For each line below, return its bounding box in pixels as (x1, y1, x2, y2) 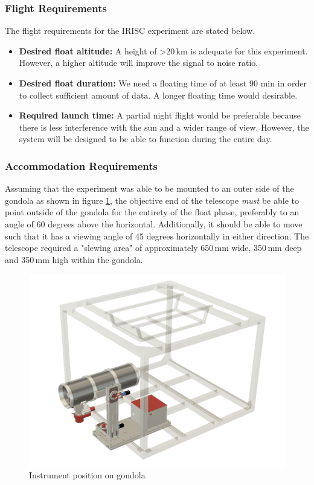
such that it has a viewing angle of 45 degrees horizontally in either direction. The (5, 229, 309, 242)
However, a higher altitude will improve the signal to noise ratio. (19, 56, 258, 69)
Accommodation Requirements (5, 158, 158, 173)
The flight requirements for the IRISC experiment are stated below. (5, 24, 255, 37)
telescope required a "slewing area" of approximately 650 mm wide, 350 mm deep (5, 241, 302, 254)
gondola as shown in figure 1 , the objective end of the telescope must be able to (5, 194, 299, 206)
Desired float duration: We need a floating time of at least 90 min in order (19, 77, 307, 89)
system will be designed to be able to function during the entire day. (19, 132, 272, 145)
